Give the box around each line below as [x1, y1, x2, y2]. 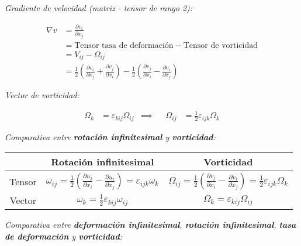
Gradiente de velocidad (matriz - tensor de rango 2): [5, 2, 193, 13]
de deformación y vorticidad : [5, 230, 122, 242]
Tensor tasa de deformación [74, 41, 174, 50]
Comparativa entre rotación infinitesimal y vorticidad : [5, 130, 216, 143]
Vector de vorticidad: [5, 89, 79, 101]
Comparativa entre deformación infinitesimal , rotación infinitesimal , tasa [5, 219, 296, 231]
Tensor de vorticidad [183, 41, 258, 50]
